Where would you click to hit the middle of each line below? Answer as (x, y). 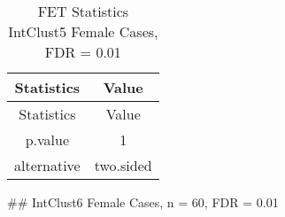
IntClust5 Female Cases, (83, 31)
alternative (47, 165)
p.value (47, 139)
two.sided (123, 165)
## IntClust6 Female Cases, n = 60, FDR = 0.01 (143, 202)
